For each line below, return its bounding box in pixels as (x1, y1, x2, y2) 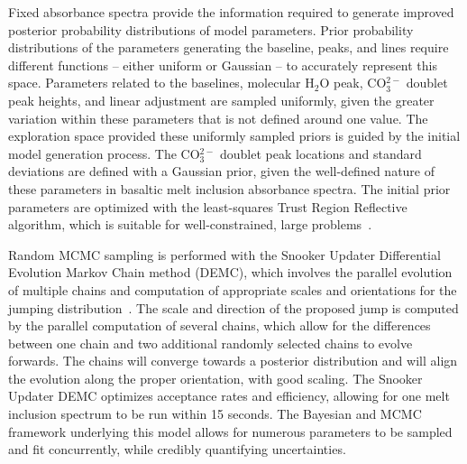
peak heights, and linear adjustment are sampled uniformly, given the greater (8, 90, 435, 109)
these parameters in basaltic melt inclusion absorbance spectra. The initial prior (8, 179, 451, 198)
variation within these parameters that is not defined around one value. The (8, 108, 428, 127)
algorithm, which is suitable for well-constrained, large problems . (8, 215, 372, 234)
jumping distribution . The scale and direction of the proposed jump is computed (8, 298, 459, 317)
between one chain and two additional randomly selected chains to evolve (8, 333, 413, 352)
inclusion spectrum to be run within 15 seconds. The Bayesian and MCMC (8, 404, 422, 423)
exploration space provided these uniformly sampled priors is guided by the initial (8, 126, 461, 145)
